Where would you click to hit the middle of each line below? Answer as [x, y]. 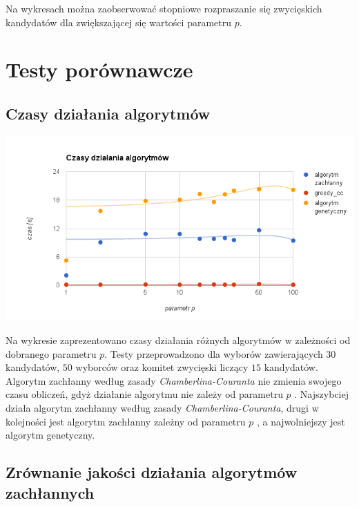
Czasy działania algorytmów [108, 113]
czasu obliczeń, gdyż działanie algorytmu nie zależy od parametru [144, 394]
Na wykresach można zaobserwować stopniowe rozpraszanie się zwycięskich [164, 8]
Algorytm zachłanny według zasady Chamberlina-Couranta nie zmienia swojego [174, 380]
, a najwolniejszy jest [301, 421]
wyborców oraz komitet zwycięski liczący [162, 367]
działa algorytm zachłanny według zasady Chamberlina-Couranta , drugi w [162, 407]
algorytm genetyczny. [50, 435]
